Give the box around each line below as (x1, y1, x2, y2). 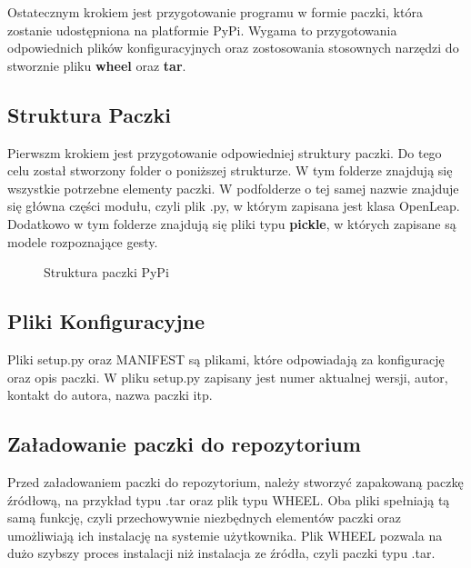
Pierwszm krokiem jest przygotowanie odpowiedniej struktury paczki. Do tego (7, 143, 442, 162)
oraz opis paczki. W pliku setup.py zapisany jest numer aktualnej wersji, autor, (7, 367, 448, 386)
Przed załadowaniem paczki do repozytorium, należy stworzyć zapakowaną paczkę (7, 472, 464, 491)
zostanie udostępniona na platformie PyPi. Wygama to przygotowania (7, 20, 397, 39)
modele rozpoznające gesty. (7, 232, 158, 251)
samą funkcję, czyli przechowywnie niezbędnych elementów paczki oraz (7, 508, 401, 527)
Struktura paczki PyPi (44, 263, 169, 282)
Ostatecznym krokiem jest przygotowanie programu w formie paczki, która (7, 3, 423, 21)
